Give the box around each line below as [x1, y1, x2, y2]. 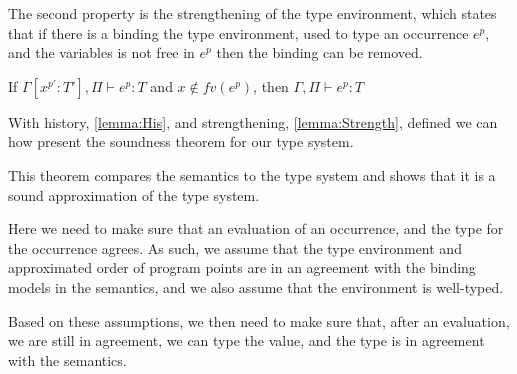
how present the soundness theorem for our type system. [8, 131, 354, 152]
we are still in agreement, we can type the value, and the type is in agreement [8, 330, 485, 351]
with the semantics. [8, 349, 127, 370]
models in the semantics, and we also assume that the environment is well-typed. [8, 276, 504, 297]
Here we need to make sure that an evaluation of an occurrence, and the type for [8, 218, 504, 239]
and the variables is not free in [8, 42, 195, 63]
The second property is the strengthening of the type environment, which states [8, 3, 497, 23]
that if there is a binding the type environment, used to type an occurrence [8, 22, 469, 43]
